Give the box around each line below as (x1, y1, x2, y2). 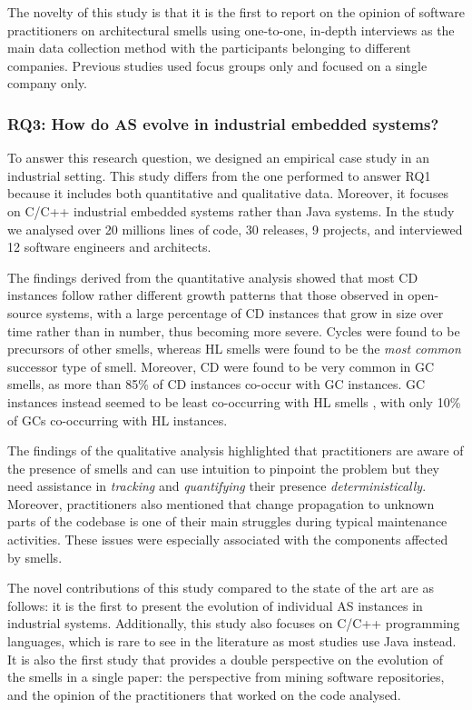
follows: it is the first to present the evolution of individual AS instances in (7, 595, 423, 615)
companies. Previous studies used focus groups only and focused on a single (7, 55, 428, 75)
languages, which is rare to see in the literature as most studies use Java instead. (7, 632, 457, 651)
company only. (7, 74, 87, 93)
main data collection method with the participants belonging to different (7, 38, 411, 57)
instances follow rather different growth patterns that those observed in (7, 285, 404, 305)
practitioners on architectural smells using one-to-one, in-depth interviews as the (7, 20, 455, 39)
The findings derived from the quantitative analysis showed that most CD (7, 267, 418, 286)
